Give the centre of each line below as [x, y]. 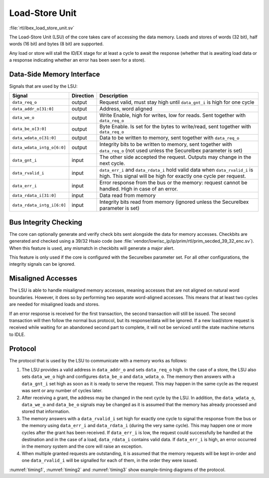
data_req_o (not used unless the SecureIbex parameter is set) [171, 151]
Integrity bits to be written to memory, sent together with [166, 145]
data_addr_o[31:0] [33, 109]
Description [114, 96]
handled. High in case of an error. [139, 189]
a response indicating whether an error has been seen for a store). [77, 60]
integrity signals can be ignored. [42, 264]
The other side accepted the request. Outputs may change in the [175, 157]
